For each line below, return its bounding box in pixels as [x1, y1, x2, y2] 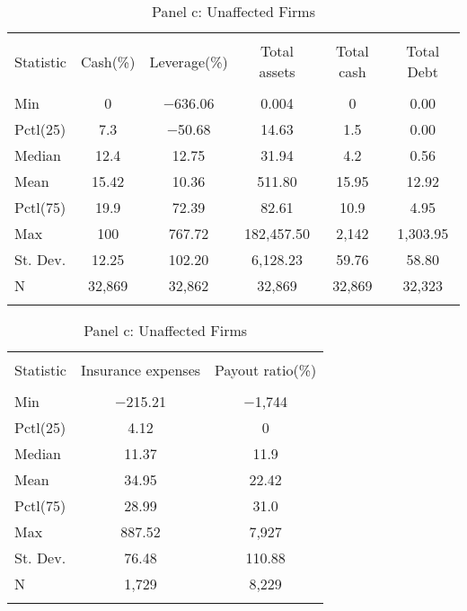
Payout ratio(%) [215, 359, 317, 380]
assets [259, 61, 295, 82]
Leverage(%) [149, 50, 228, 72]
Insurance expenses [80, 359, 201, 380]
